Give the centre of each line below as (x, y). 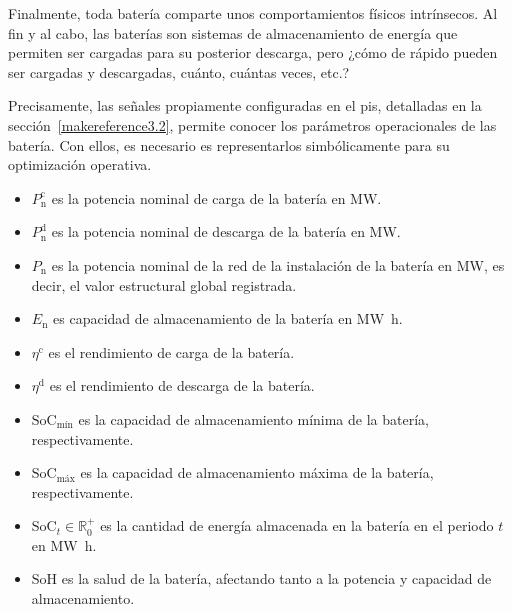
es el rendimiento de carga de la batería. (171, 351)
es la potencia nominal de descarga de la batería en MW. (226, 231)
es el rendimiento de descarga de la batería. (182, 385)
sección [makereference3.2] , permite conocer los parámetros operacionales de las (252, 124)
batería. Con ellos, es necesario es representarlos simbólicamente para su (229, 144)
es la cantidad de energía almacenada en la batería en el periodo (297, 525)
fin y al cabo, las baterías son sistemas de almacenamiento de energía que (233, 32)
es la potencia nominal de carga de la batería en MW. (216, 197)
